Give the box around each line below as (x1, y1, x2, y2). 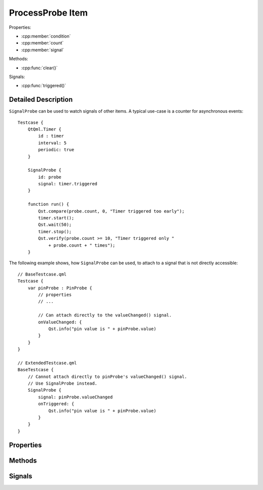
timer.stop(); (38, 229, 72, 234)
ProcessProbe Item (9, 7, 88, 18)
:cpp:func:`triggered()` (21, 83, 66, 89)
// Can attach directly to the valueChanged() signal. (38, 313, 172, 318)
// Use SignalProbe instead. (27, 381, 97, 386)
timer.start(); (38, 215, 75, 221)
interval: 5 (38, 140, 67, 146)
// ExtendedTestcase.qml (18, 360, 77, 366)
